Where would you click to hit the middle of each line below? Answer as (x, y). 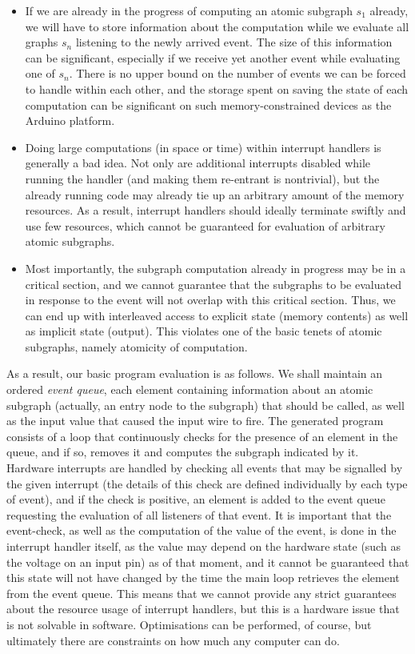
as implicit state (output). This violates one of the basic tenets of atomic (204, 331)
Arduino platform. (70, 120)
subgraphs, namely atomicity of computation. (136, 346)
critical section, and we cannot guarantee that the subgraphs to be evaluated (213, 284)
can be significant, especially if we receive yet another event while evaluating (213, 57)
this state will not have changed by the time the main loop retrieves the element (203, 578)
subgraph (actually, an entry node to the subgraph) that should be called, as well (206, 405)
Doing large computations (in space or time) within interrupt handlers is (203, 147)
